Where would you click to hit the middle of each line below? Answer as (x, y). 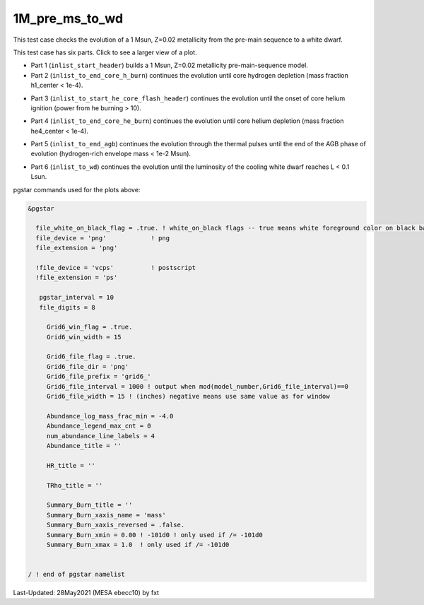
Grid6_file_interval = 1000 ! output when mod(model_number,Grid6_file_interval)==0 (198, 386)
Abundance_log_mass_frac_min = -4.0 (110, 416)
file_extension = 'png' (77, 248)
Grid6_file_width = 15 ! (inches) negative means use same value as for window (188, 397)
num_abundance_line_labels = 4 (101, 436)
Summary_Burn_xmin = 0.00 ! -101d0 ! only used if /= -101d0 (154, 535)
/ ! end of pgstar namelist (76, 575)
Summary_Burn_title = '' (89, 505)
